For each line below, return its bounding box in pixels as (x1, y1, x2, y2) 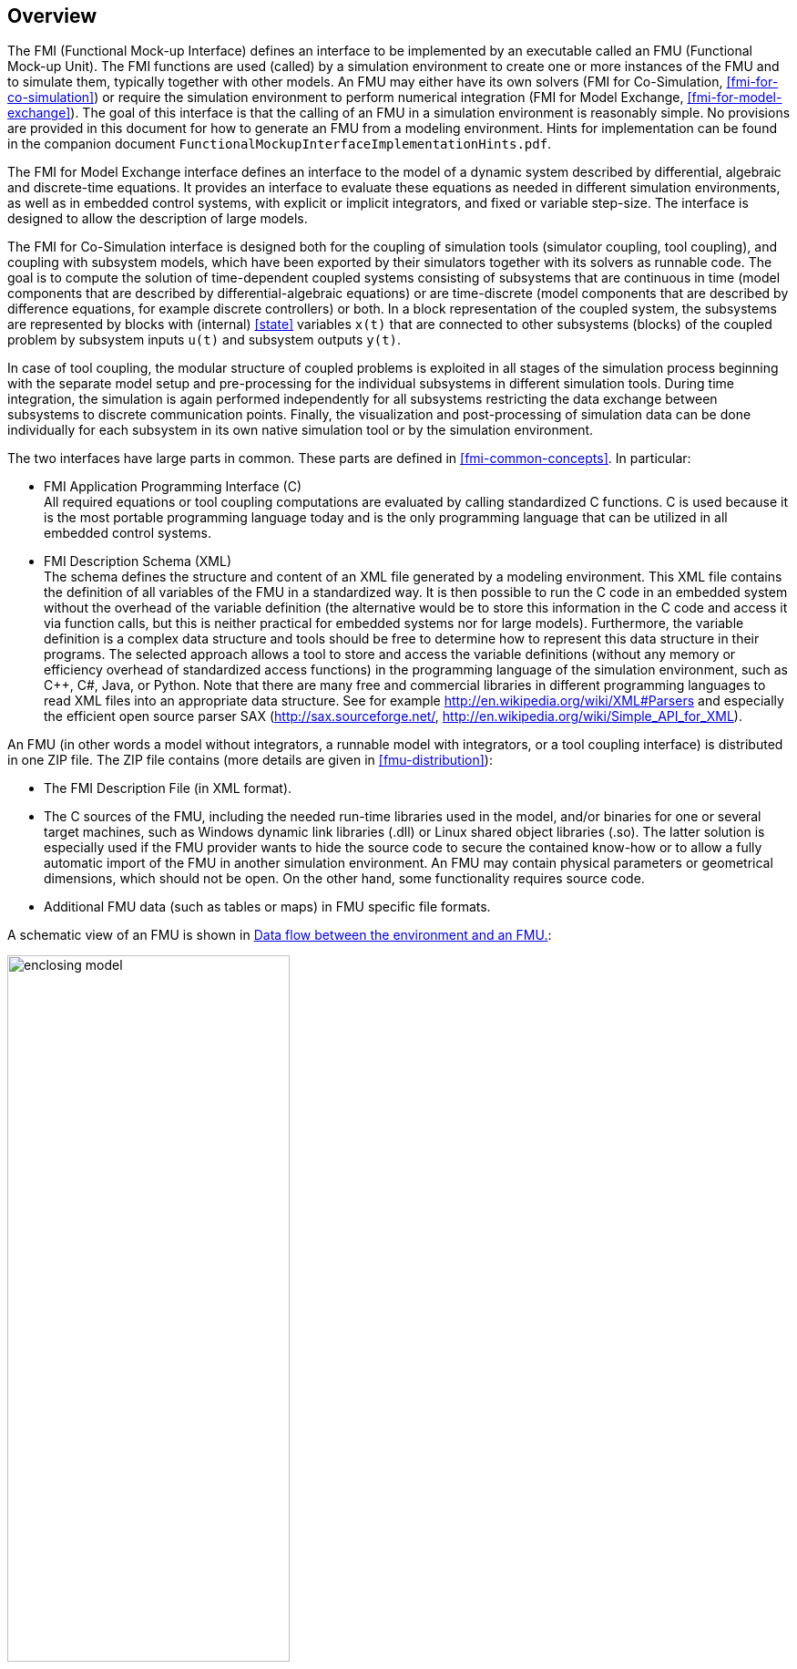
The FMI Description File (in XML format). (44, 780, 292, 797)
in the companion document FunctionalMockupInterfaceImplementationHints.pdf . (7, 136, 552, 152)
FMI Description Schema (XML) (44, 553, 232, 570)
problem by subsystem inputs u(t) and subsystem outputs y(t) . (7, 332, 402, 348)
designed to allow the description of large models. (7, 211, 308, 227)
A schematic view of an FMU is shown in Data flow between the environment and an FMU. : (7, 927, 552, 943)
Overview (7, 5, 97, 27)
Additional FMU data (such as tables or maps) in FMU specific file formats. (44, 899, 491, 915)
